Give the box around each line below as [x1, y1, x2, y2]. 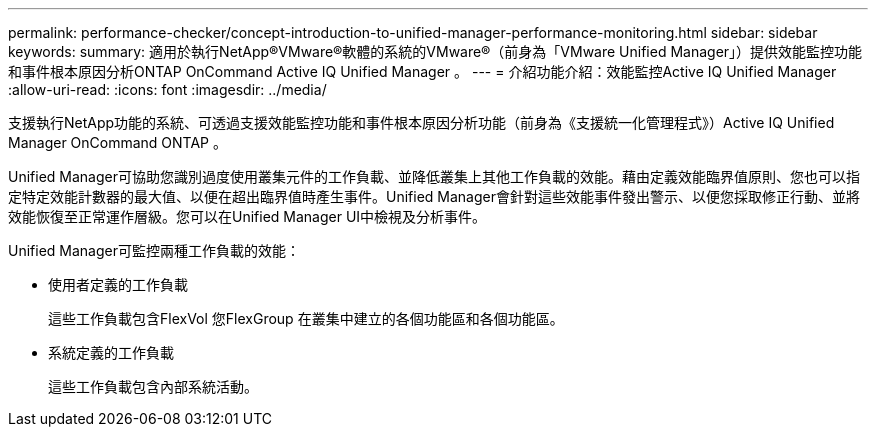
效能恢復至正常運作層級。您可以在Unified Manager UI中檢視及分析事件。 [8, 208, 487, 225]
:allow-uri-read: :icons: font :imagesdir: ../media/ [8, 81, 327, 98]
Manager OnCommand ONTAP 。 [8, 134, 228, 151]
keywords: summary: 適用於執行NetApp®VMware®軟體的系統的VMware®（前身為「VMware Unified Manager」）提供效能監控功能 [8, 43, 863, 60]
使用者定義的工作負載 [48, 276, 188, 293]
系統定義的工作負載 [48, 344, 174, 361]
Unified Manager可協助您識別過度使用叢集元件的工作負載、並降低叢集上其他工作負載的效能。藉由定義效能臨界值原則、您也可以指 [8, 168, 860, 185]
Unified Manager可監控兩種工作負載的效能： [8, 242, 300, 259]
